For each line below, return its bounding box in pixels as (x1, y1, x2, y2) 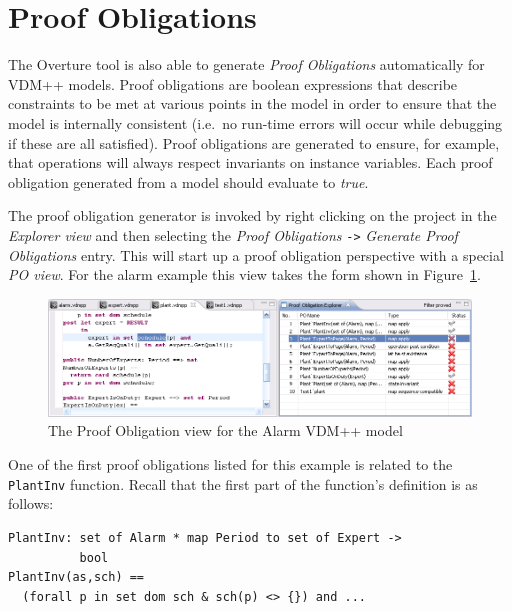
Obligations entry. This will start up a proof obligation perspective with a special (8, 244, 504, 265)
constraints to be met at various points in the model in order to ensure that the (8, 93, 497, 114)
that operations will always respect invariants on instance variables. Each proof (8, 152, 493, 173)
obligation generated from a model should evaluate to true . (8, 171, 369, 192)
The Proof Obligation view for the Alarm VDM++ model (48, 420, 403, 441)
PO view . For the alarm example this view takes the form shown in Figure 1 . (8, 264, 481, 285)
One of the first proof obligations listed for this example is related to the (8, 454, 453, 475)
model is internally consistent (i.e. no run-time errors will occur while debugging (8, 112, 503, 133)
